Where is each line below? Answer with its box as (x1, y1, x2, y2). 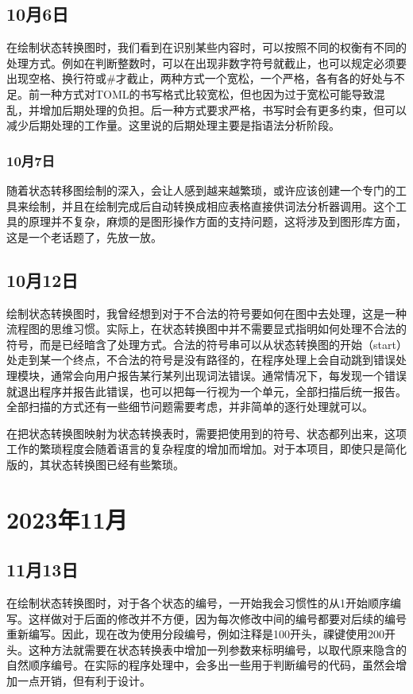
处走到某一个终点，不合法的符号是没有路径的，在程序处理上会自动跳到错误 (6, 351, 396, 368)
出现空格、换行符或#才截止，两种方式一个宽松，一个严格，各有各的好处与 (6, 70, 394, 87)
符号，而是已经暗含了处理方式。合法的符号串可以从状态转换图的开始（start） (6, 335, 402, 352)
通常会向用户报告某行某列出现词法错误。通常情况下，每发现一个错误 (50, 366, 407, 383)
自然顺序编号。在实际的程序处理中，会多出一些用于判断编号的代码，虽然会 (6, 657, 396, 673)
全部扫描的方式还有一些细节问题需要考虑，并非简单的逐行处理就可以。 (6, 398, 373, 415)
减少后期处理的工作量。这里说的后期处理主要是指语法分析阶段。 (6, 117, 340, 134)
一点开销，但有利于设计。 (17, 673, 151, 689)
